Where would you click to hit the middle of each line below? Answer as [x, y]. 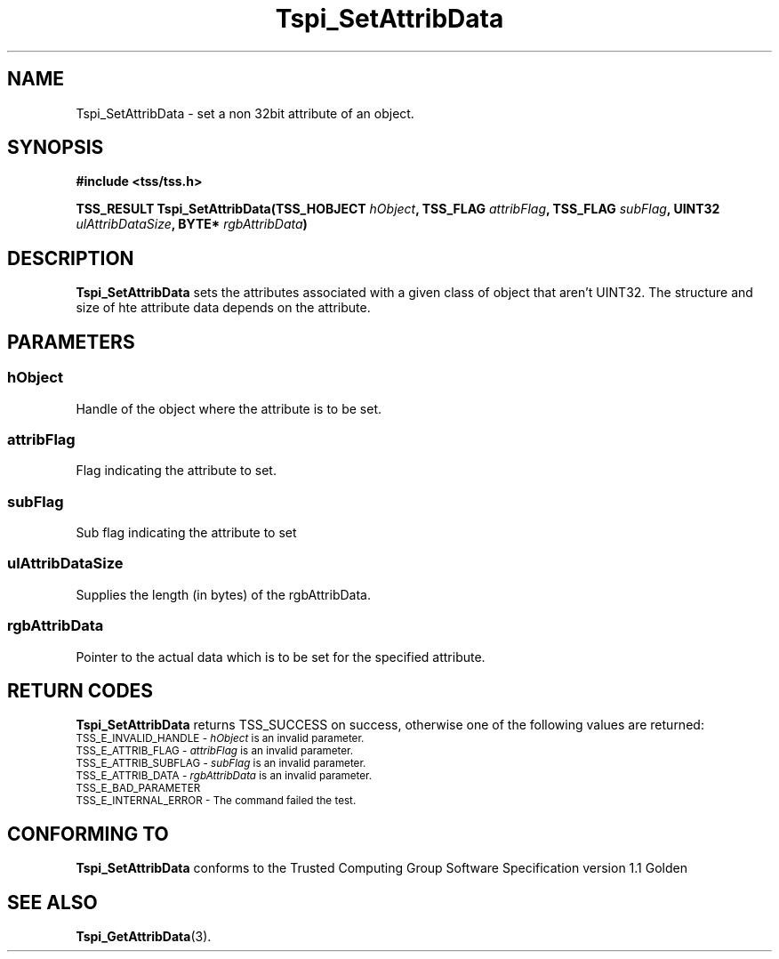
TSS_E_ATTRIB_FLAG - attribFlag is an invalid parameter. [215, 751]
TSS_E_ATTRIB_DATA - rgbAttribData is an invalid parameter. [224, 776]
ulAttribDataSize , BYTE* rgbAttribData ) [192, 224]
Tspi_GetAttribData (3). [144, 937]
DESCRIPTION [71, 258]
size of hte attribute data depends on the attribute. [223, 308]
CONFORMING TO [88, 834]
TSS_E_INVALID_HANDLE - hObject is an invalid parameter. [220, 739]
